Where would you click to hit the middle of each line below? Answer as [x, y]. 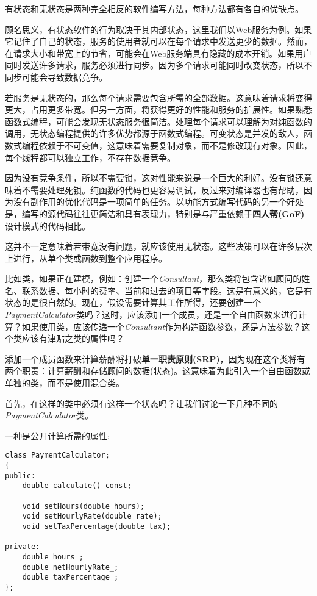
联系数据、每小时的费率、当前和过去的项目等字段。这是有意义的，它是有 [167, 290]
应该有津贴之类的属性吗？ [73, 338]
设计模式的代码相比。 [48, 225]
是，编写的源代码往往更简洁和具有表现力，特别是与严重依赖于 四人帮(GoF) [155, 213]
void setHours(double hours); [84, 506]
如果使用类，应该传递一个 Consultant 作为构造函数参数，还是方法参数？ [162, 326]
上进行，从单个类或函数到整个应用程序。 [86, 258]
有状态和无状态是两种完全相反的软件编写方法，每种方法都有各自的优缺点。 [154, 9]
